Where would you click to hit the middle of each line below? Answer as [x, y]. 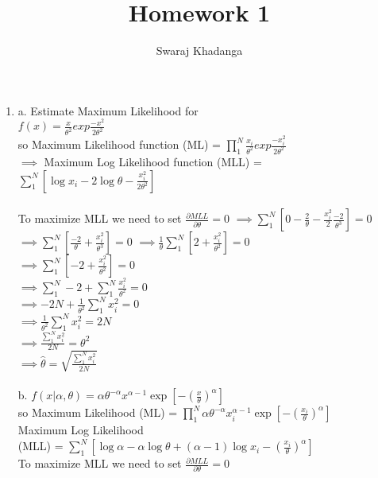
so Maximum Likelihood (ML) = [98, 412]
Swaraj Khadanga [199, 51]
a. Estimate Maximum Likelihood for [108, 110]
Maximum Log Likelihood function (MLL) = [153, 161]
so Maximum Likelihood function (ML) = [120, 144]
